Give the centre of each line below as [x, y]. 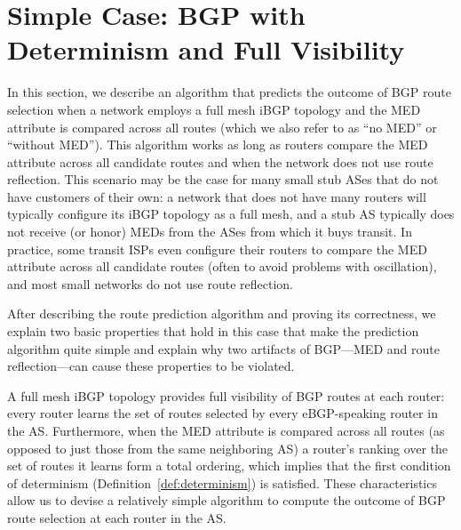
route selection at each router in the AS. [117, 517]
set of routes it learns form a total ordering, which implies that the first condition [229, 466]
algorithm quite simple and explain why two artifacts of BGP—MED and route [223, 348]
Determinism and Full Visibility [206, 49]
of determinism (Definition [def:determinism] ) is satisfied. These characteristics [222, 482]
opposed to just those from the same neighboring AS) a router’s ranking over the [228, 448]
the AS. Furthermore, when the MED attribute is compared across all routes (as [226, 430]
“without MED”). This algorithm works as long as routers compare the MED [218, 145]
